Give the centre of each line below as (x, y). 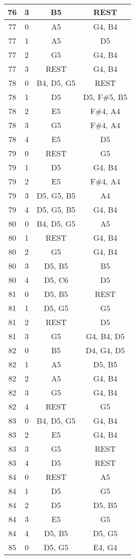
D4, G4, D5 (105, 350)
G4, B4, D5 (105, 336)
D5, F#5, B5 (105, 97)
